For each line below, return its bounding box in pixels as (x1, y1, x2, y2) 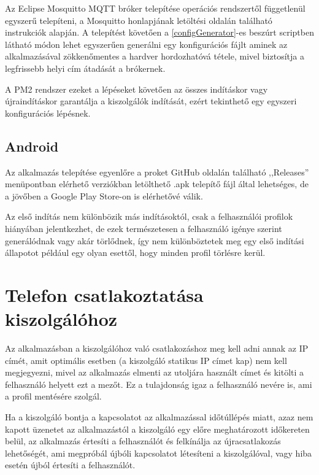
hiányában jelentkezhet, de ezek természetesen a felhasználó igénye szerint (5, 222, 282, 234)
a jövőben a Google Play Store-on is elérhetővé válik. (5, 189, 203, 202)
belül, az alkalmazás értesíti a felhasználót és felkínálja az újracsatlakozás (5, 434, 281, 447)
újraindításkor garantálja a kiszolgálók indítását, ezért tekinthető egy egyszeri (5, 95, 297, 107)
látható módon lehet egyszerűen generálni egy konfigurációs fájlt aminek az (5, 37, 288, 50)
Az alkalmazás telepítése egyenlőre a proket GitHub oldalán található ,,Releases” (5, 165, 309, 178)
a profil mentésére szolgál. (5, 390, 102, 403)
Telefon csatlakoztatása (5, 282, 204, 307)
